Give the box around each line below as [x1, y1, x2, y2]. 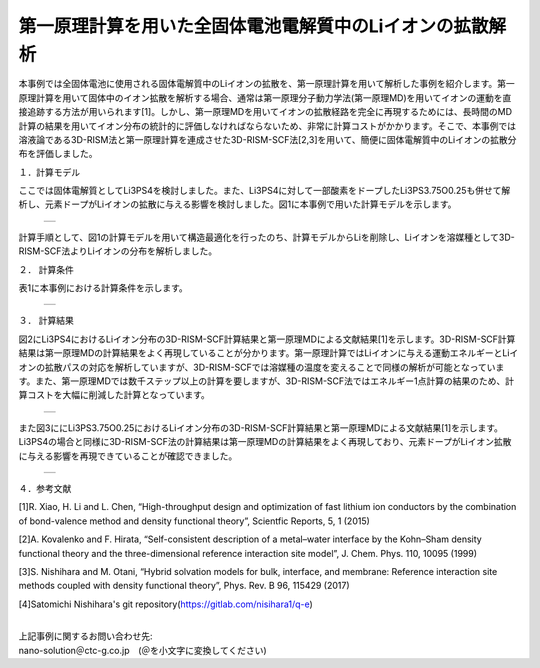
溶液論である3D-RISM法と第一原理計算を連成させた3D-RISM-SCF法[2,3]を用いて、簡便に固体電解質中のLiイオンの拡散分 [18, 133, 517, 145]
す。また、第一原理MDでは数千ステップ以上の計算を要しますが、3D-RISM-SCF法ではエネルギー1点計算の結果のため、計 [18, 375, 515, 387]
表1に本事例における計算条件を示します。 [18, 282, 189, 294]
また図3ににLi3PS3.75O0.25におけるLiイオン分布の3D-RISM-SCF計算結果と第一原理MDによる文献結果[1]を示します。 [18, 421, 504, 434]
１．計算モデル [18, 166, 80, 178]
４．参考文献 [18, 482, 72, 494]
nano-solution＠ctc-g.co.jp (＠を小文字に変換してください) [18, 644, 267, 656]
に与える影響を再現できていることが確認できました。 [18, 450, 238, 462]
